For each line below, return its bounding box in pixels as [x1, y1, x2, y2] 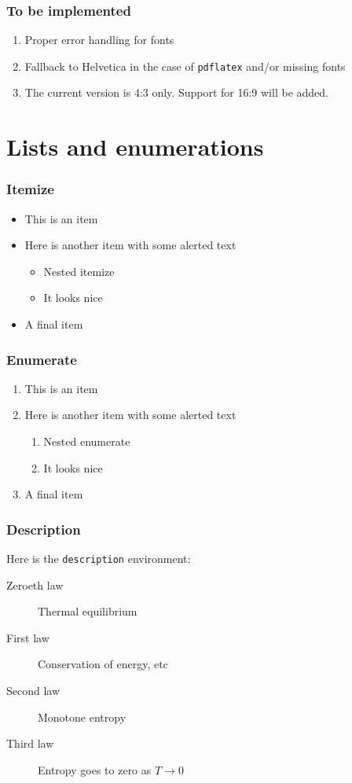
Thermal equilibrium [38, 603, 137, 619]
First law [6, 629, 49, 645]
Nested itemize [43, 263, 115, 279]
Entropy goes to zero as [38, 761, 152, 777]
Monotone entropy [38, 708, 126, 725]
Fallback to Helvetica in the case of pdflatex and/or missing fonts [24, 57, 346, 74]
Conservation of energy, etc [38, 656, 168, 672]
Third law [6, 735, 54, 752]
